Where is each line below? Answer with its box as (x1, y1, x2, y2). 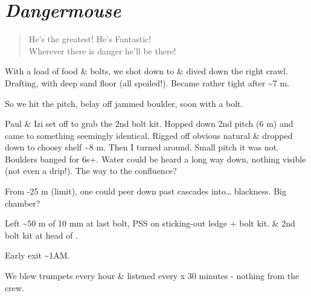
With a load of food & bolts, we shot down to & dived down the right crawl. (5, 65, 288, 77)
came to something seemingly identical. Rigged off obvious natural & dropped (5, 129, 293, 141)
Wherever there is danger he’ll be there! (28, 44, 176, 57)
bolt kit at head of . (5, 228, 78, 241)
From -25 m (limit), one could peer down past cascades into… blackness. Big (5, 185, 286, 198)
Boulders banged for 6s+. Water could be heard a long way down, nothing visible (5, 152, 306, 165)
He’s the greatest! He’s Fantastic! (28, 33, 152, 45)
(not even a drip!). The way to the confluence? (5, 164, 177, 177)
